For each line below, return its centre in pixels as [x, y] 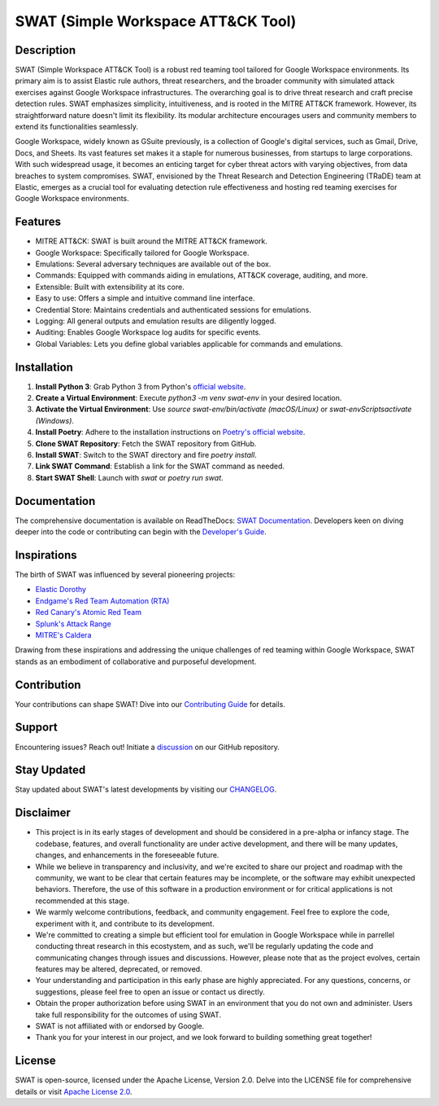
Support [36, 728]
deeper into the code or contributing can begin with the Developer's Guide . [141, 532]
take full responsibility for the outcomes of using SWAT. [128, 1015]
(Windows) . [55, 420]
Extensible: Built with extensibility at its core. [110, 287]
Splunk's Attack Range [73, 624]
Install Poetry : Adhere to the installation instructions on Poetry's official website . [170, 432]
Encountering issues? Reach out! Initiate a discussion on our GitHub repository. [147, 747]
